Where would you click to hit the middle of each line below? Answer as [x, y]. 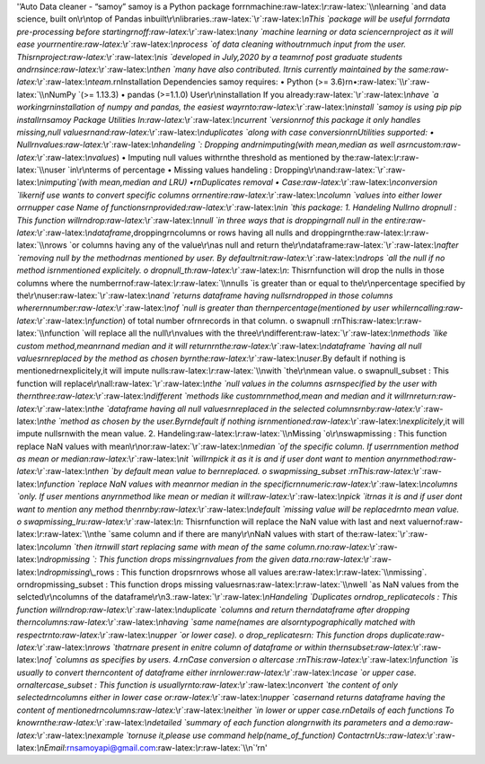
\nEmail [50, 748]
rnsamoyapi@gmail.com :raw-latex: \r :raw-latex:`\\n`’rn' [167, 748]
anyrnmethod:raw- [422, 459]
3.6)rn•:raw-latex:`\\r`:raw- [380, 82]
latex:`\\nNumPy [46, 94]
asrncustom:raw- [429, 145]
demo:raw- [432, 723]
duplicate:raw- [417, 635]
